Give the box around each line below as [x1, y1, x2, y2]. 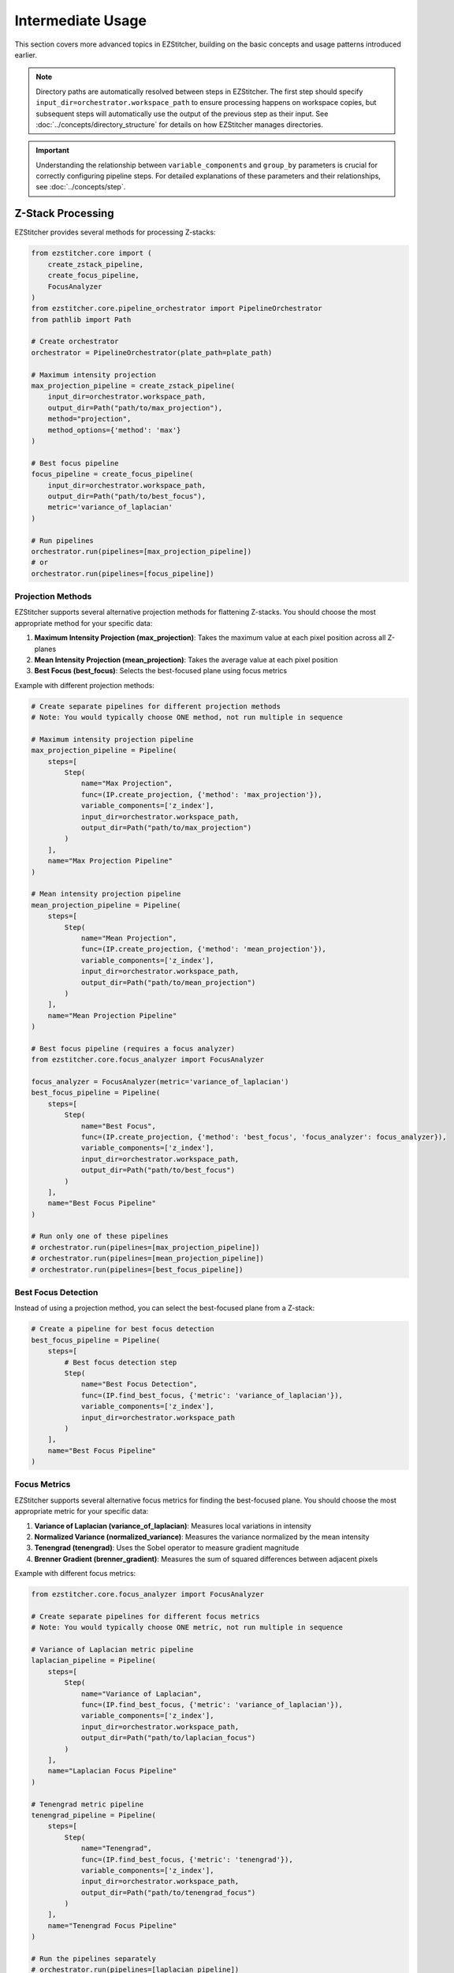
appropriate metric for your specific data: [14, 1507, 149, 1516]
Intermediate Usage [14, 12, 147, 29]
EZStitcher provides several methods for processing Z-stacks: [14, 227, 216, 237]
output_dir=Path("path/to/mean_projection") [80, 978, 256, 986]
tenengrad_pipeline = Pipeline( [31, 1810, 157, 1819]
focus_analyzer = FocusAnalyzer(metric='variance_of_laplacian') [31, 1077, 289, 1087]
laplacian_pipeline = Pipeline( [31, 1656, 157, 1665]
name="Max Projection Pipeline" [47, 856, 173, 866]
